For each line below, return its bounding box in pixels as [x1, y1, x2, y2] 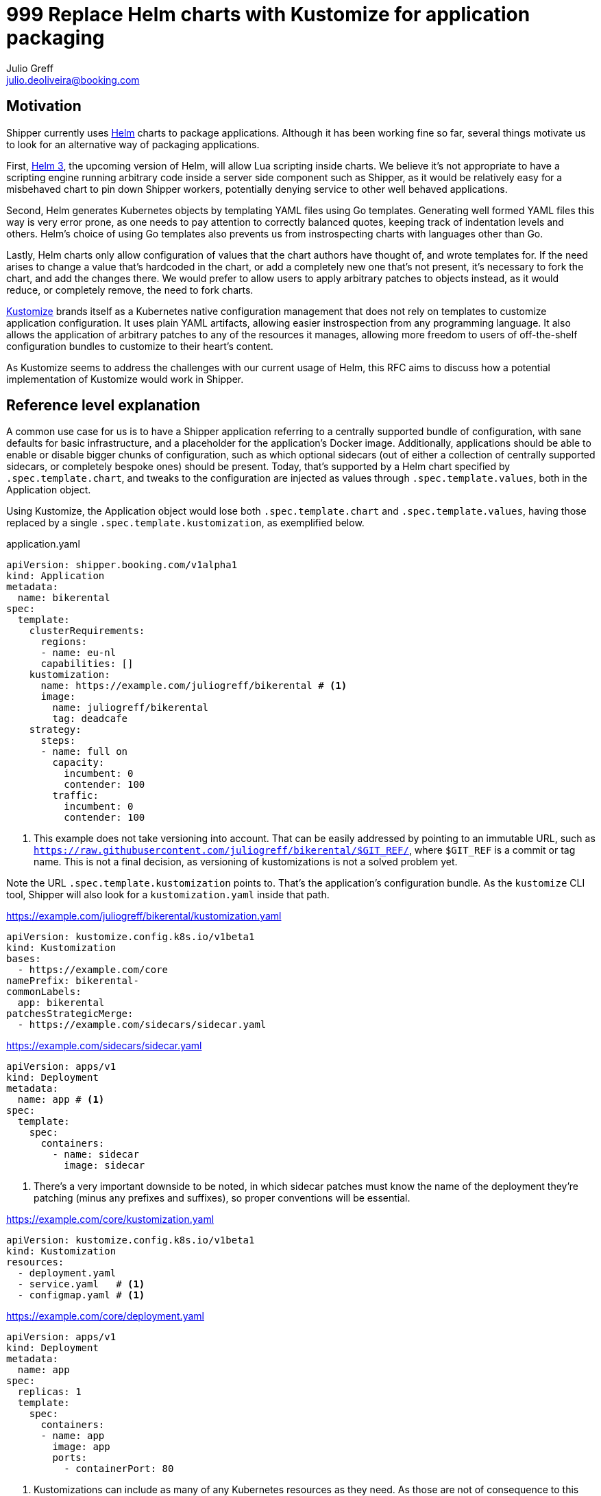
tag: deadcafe [52, 713, 128, 725]
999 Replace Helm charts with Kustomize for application [6, 3, 530, 26]
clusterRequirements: [29, 625, 145, 637]
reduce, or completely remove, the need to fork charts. [6, 283, 254, 296]
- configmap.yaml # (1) [17, 1289, 145, 1301]
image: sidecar [64, 1160, 145, 1171]
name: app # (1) [17, 1094, 105, 1106]
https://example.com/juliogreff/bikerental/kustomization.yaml [6, 910, 282, 922]
